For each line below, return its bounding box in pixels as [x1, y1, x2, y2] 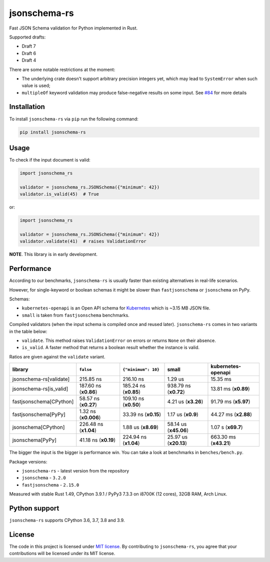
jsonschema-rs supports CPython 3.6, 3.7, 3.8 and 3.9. [9, 517, 125, 523]
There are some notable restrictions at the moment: [9, 66, 115, 72]
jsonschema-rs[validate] [12, 375, 70, 382]
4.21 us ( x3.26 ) [167, 398, 203, 405]
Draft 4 [21, 57, 36, 63]
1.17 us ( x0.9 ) [167, 411, 198, 418]
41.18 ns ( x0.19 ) [79, 436, 116, 443]
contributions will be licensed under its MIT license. [9, 550, 115, 556]
